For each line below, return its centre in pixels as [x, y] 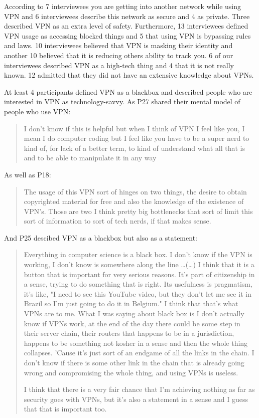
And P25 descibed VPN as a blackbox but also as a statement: [101, 237]
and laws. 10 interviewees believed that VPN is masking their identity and [118, 45]
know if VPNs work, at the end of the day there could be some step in [132, 323]
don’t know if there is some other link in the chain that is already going [134, 362]
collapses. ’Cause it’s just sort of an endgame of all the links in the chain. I [139, 353]
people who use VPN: [37, 111]
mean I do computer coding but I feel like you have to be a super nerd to [137, 138]
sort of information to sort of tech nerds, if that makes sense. [117, 221]
